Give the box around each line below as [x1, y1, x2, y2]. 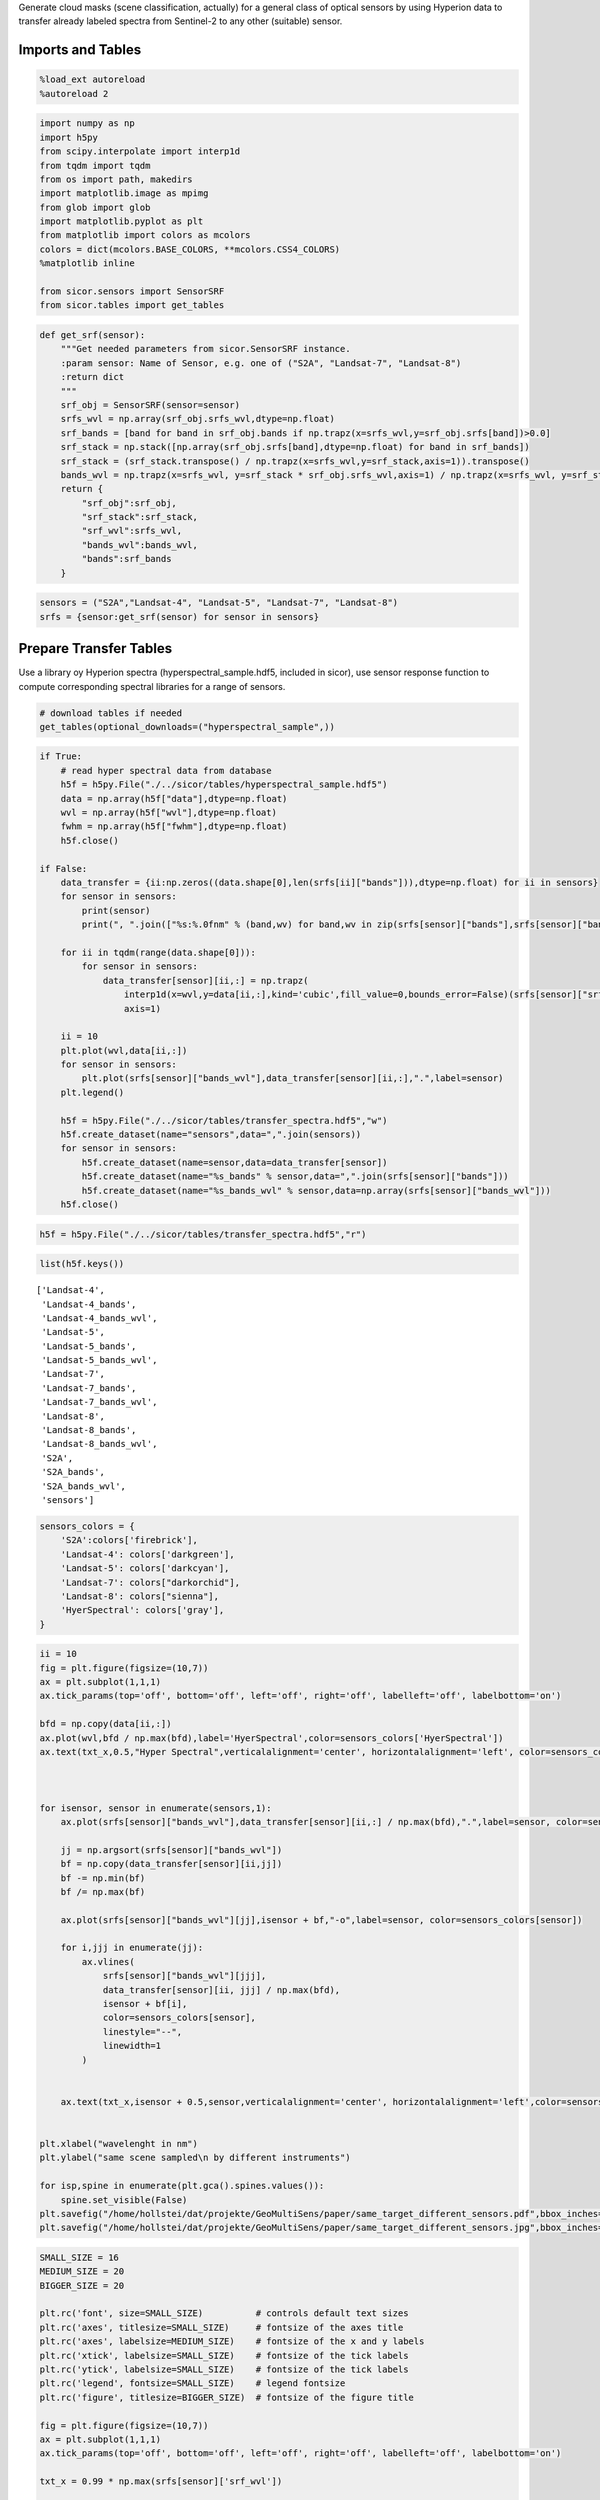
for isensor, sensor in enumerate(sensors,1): [39, 1802, 272, 1814]
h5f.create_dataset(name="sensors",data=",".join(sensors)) [60, 1129, 362, 1140]
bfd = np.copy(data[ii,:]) [39, 1718, 172, 1730]
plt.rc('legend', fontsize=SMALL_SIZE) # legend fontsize [39, 2378, 346, 2389]
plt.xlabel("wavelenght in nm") [39, 2138, 199, 2149]
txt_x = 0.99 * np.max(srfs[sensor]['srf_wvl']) [39, 2476, 283, 2487]
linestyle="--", [102, 2026, 183, 2037]
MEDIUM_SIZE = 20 [39, 2266, 125, 2277]
